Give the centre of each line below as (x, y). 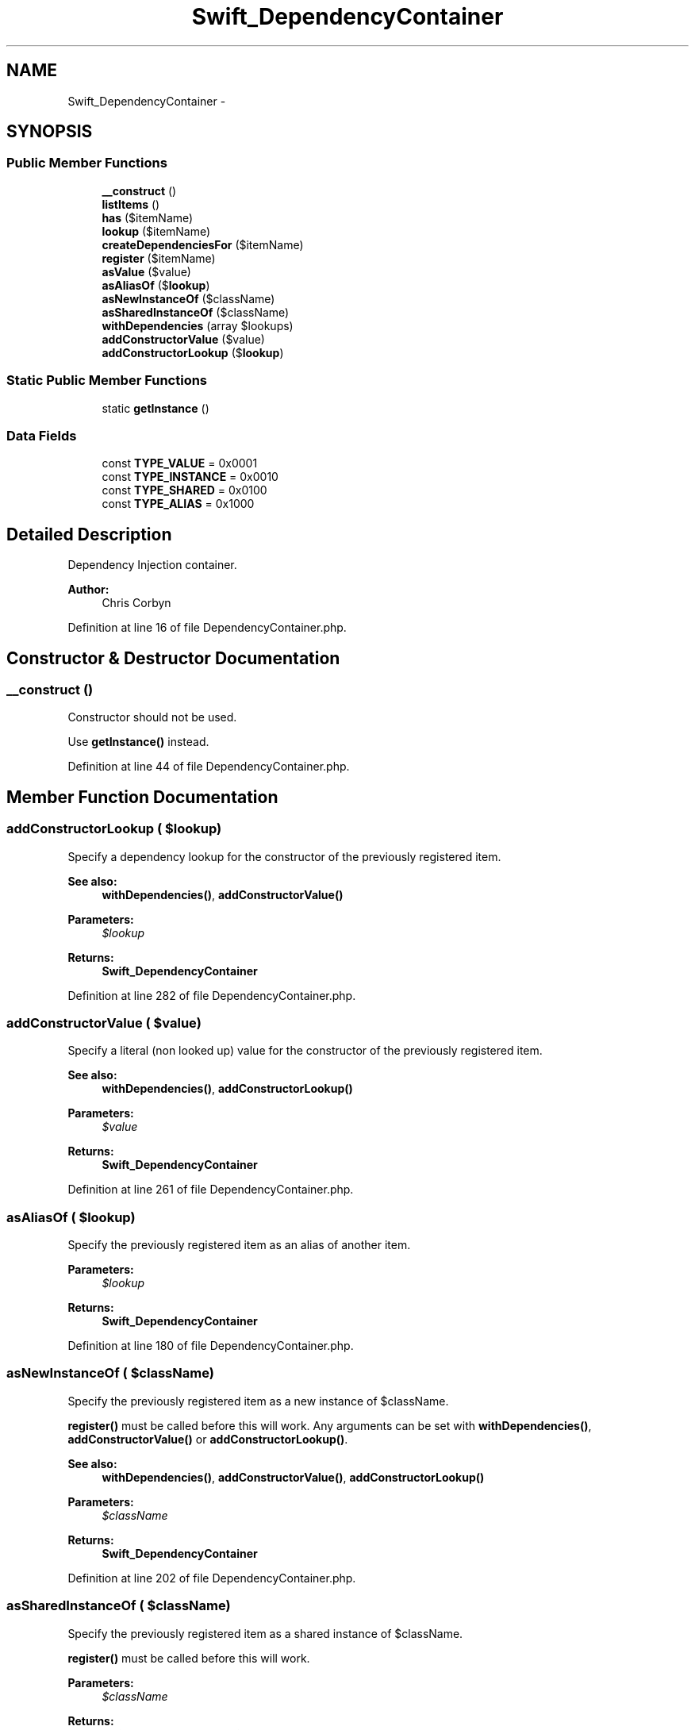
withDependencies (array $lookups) (198, 325)
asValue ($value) (146, 271)
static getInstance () (156, 408)
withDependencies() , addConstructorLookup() (227, 1089)
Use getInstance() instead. (138, 742)
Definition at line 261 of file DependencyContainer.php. (211, 1190)
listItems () (131, 204)
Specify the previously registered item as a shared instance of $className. (265, 1633)
